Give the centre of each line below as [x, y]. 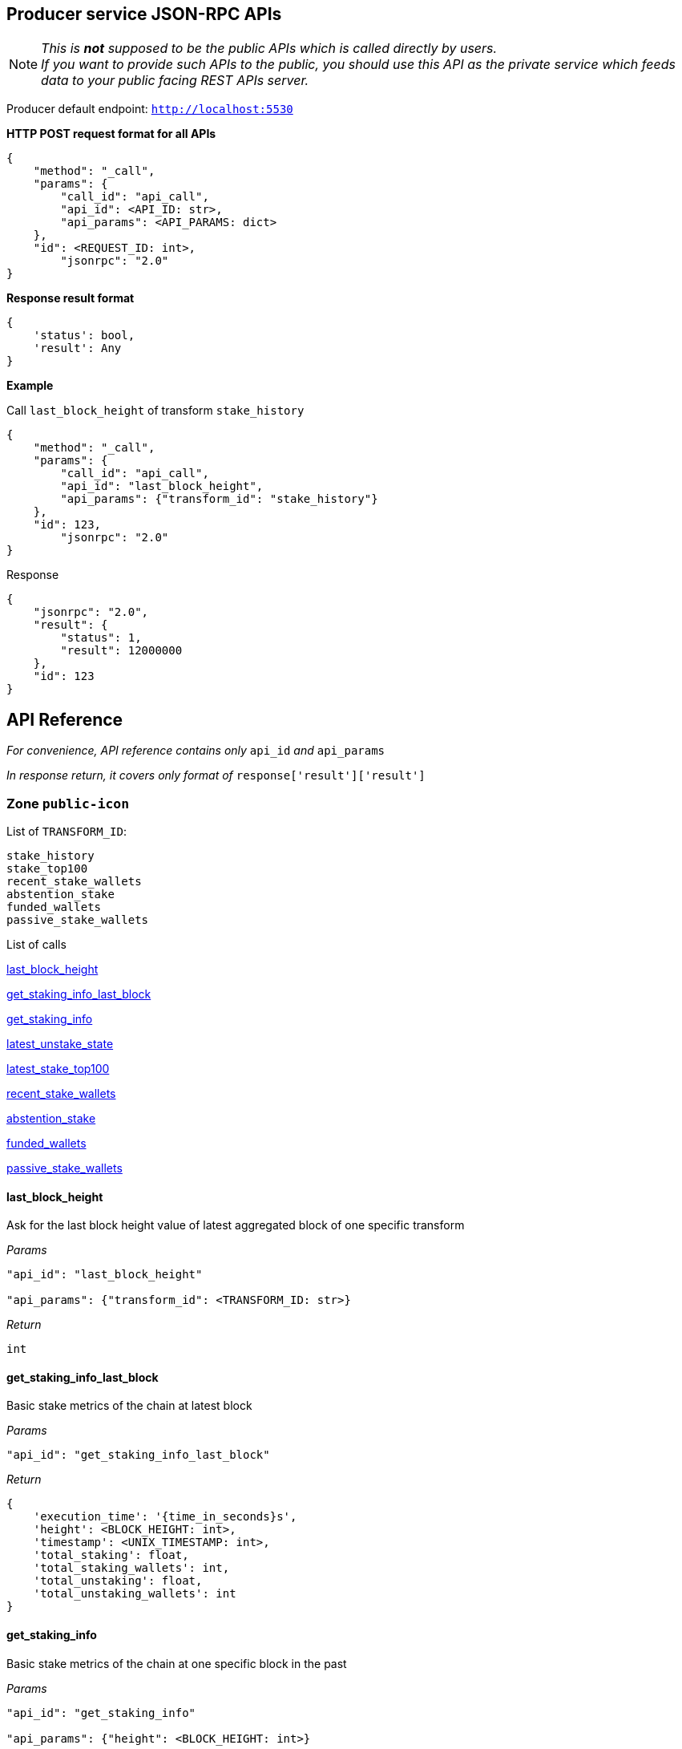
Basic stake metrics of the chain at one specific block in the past [177, 1663]
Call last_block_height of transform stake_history [155, 411]
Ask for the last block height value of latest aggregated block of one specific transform [236, 1225]
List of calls [36, 945]
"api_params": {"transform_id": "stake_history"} [219, 499]
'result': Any [77, 348]
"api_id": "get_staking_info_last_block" [138, 1455]
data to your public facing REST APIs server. [175, 81]
